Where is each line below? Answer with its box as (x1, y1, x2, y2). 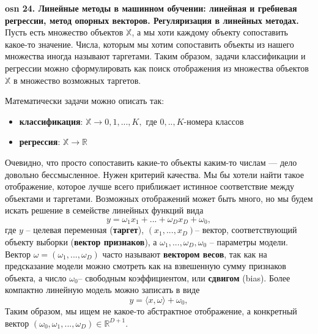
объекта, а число (5, 271, 67, 284)
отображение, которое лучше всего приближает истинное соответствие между (5, 180, 295, 193)
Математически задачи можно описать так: (5, 94, 165, 107)
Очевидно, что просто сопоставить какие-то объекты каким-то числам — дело (5, 155, 297, 168)
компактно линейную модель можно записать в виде (5, 283, 200, 296)
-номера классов (183, 114, 244, 127)
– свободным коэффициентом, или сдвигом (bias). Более (78, 271, 290, 284)
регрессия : (19, 135, 61, 148)
